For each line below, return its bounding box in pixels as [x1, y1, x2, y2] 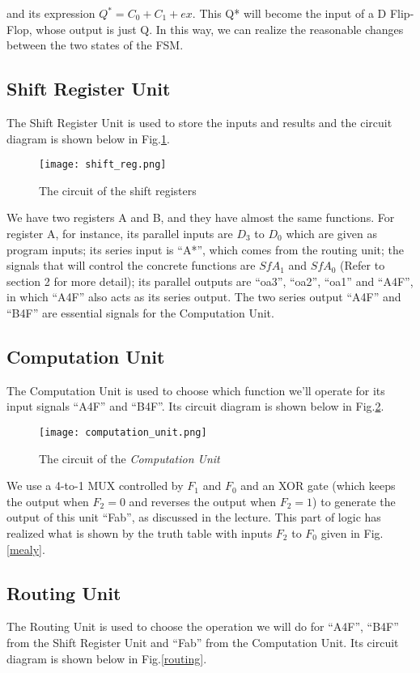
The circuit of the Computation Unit [39, 449, 220, 466]
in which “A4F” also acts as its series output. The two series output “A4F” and [6, 288, 401, 305]
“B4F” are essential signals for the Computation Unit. [6, 304, 274, 321]
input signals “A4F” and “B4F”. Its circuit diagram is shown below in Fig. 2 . [6, 398, 384, 415]
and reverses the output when [129, 492, 277, 509]
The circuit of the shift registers [39, 181, 197, 198]
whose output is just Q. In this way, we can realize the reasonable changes [36, 20, 404, 37]
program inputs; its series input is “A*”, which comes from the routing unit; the [6, 241, 405, 258]
